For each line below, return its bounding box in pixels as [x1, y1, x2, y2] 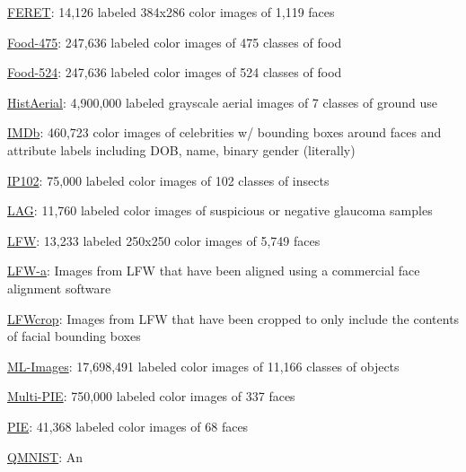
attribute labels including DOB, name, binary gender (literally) [7, 140, 356, 159]
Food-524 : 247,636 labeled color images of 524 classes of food [7, 63, 342, 82]
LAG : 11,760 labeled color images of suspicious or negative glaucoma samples [7, 201, 433, 220]
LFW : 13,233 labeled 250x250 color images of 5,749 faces [7, 231, 321, 249]
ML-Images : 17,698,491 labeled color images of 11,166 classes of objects [7, 356, 400, 375]
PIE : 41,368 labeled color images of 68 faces [7, 416, 249, 435]
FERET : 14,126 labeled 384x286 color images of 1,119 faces [7, 3, 335, 21]
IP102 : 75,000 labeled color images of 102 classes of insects [7, 170, 330, 189]
